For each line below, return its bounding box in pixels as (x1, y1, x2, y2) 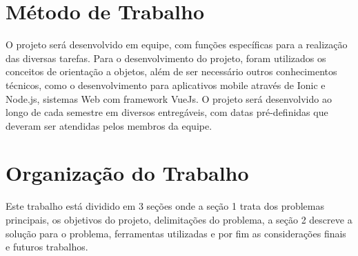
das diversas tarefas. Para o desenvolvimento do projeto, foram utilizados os (6, 50, 326, 65)
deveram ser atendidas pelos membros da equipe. (6, 118, 212, 132)
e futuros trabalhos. (6, 239, 88, 254)
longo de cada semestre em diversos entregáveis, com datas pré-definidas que (6, 105, 328, 119)
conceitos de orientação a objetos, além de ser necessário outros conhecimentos (6, 64, 337, 79)
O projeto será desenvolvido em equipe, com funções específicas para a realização (6, 37, 348, 52)
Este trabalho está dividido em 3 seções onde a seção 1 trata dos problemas (6, 199, 325, 213)
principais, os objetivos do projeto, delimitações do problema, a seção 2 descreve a (6, 213, 352, 226)
